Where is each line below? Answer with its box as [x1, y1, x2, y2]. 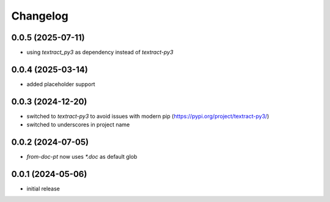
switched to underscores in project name [26, 121, 130, 128]
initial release [26, 185, 61, 192]
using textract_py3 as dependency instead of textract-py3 [26, 49, 174, 56]
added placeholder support [26, 80, 95, 88]
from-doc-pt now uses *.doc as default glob [26, 153, 137, 161]
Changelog [11, 9, 68, 23]
